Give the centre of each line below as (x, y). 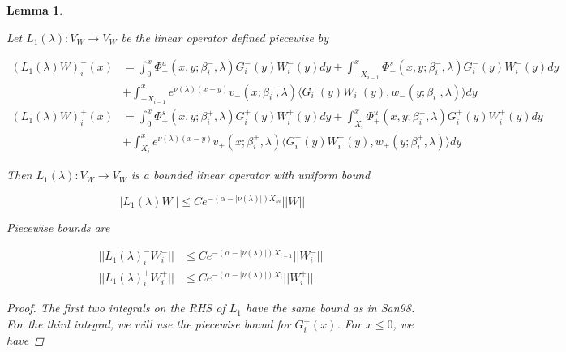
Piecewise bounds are (58, 227)
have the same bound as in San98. (330, 308)
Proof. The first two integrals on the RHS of (116, 308)
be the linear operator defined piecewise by (225, 37)
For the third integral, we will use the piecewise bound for (149, 324)
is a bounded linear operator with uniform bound (251, 175)
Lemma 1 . (35, 10)
